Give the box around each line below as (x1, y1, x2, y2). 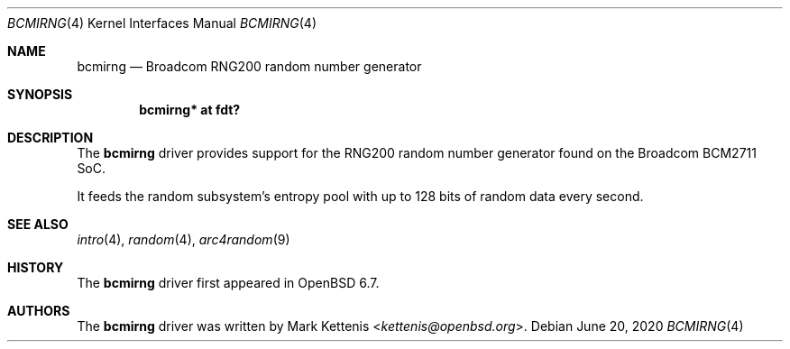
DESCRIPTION (7, 130, 94, 145)
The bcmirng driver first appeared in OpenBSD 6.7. (77, 275, 380, 290)
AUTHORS (7, 303, 70, 318)
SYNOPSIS (7, 87, 73, 102)
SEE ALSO (7, 216, 69, 232)
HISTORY (7, 260, 64, 275)
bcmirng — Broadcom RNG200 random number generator (77, 59, 422, 74)
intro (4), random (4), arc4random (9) (77, 232, 290, 247)
